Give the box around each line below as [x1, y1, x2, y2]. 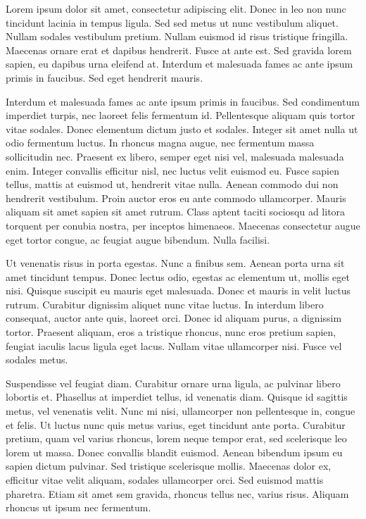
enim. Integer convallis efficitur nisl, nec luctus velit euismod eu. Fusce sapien [6, 163, 339, 177]
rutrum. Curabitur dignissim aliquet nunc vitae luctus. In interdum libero [6, 296, 324, 311]
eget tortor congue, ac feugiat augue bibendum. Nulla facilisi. [6, 232, 270, 246]
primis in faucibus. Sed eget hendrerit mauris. [6, 70, 203, 85]
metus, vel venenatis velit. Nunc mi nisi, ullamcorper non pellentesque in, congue [6, 404, 355, 418]
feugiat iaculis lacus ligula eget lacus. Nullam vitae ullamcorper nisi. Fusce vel [6, 338, 342, 353]
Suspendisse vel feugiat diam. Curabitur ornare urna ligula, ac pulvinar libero [6, 375, 341, 390]
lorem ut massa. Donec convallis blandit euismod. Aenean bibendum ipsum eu [6, 444, 343, 459]
